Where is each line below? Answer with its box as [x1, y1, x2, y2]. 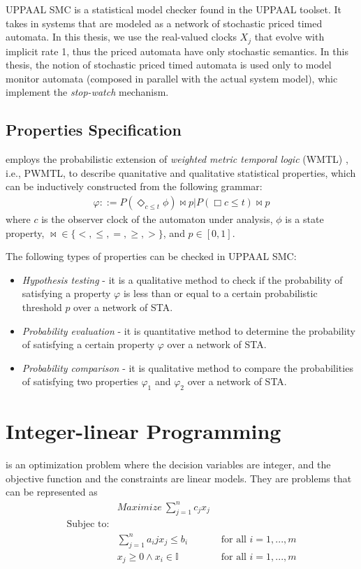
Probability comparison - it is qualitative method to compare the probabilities [22, 360, 353, 375]
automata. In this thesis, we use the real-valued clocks [6, 29, 237, 44]
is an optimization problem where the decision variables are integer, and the [6, 457, 331, 472]
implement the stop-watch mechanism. [6, 85, 169, 99]
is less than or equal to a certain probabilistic [123, 286, 318, 301]
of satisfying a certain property [22, 337, 155, 352]
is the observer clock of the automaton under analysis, [41, 212, 273, 226]
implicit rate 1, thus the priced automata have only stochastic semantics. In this [6, 43, 348, 58]
